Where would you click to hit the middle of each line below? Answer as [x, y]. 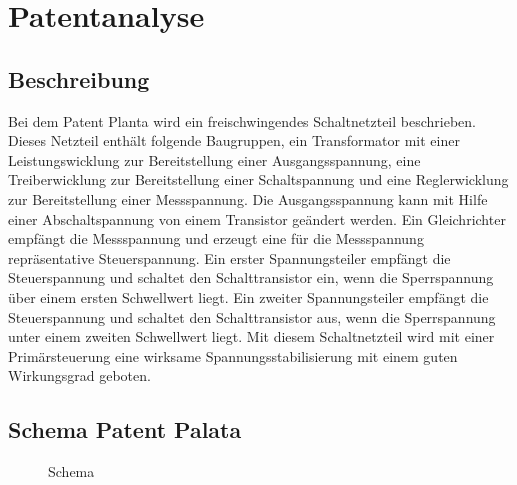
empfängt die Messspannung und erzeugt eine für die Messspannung [216, 238]
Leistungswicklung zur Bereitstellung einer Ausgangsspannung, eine [214, 159]
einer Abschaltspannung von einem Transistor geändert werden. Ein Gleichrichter [257, 218]
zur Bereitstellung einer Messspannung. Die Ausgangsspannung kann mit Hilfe [248, 198]
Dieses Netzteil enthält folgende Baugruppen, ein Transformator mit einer [234, 140]
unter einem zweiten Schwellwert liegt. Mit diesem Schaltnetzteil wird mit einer [251, 336]
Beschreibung [79, 78]
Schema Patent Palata [125, 429]
